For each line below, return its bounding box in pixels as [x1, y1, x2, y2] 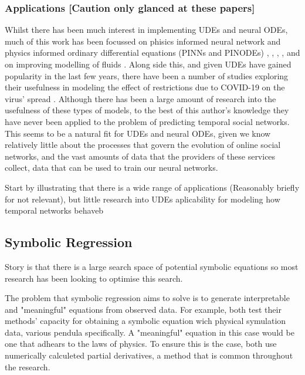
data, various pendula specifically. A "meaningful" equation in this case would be [5, 326, 294, 338]
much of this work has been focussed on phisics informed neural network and [5, 35, 281, 47]
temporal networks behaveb [5, 204, 104, 217]
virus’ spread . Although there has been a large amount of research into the [5, 92, 276, 104]
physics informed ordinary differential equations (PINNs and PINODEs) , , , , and [5, 46, 300, 59]
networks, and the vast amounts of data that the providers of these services [5, 150, 276, 162]
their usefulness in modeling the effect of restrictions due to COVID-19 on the [5, 81, 285, 93]
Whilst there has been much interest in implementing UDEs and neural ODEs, [5, 23, 288, 36]
